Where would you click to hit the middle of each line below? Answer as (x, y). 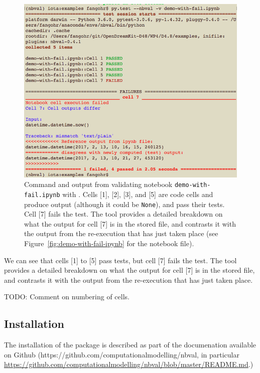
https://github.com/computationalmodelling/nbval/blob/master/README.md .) (129, 364)
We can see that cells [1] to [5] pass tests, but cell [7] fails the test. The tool (120, 260)
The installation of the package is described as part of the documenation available (130, 345)
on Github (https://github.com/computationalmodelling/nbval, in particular (122, 354)
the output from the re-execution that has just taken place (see (121, 233)
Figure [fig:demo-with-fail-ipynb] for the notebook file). (109, 243)
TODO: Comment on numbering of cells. (67, 297)
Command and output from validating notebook (98, 184)
